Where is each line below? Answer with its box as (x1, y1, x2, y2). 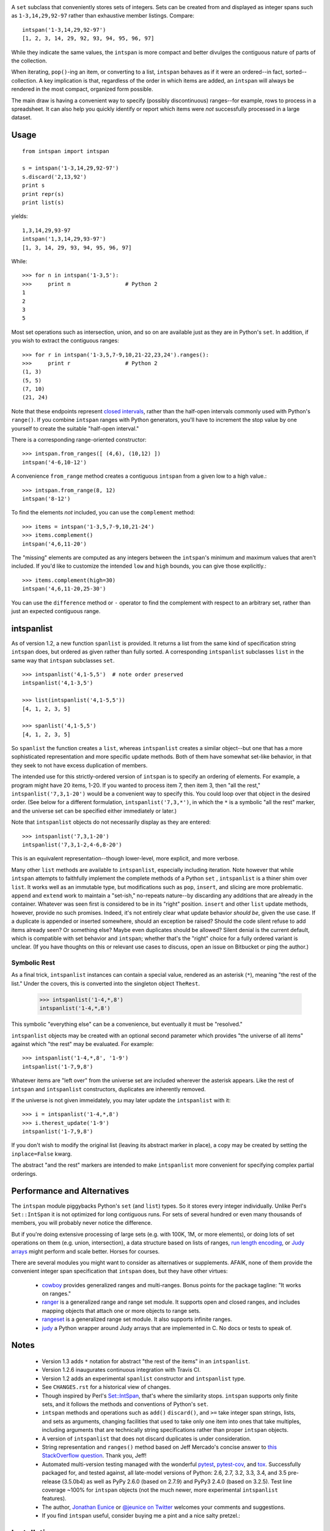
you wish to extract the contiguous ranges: (11, 337, 119, 344)
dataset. (11, 114, 32, 121)
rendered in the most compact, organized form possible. (11, 86, 153, 93)
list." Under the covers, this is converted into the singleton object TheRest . (11, 980, 200, 987)
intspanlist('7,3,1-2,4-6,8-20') (22, 841, 122, 848)
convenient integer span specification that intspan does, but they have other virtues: (11, 1268, 228, 1275)
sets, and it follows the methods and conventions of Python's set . (42, 1401, 209, 1408)
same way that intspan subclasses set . (11, 656, 115, 664)
